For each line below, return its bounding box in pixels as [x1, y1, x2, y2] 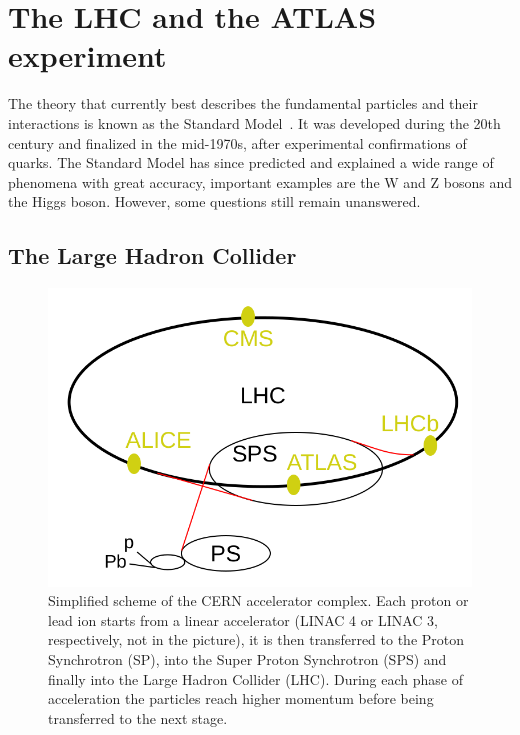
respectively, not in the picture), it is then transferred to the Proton [48, 629, 465, 650]
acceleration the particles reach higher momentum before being [48, 688, 434, 709]
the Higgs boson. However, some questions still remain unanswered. [8, 191, 421, 212]
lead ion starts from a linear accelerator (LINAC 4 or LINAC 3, [48, 609, 439, 630]
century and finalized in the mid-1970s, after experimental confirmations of [8, 132, 467, 153]
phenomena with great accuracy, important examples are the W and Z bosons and [8, 171, 512, 192]
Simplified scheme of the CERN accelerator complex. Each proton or [48, 590, 469, 611]
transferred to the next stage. [48, 707, 228, 728]
